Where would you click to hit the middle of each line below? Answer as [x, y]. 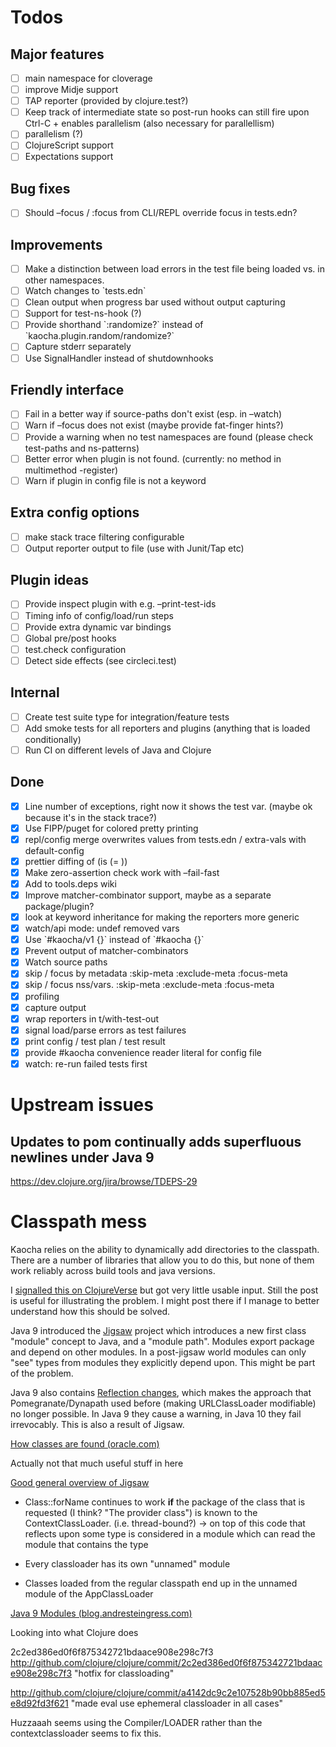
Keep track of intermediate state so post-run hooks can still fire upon [167, 112]
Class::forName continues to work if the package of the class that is [165, 1502]
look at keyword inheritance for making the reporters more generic [162, 917]
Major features [57, 54]
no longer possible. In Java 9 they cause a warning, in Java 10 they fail [156, 1413]
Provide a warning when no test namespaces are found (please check [169, 437]
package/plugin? [59, 907]
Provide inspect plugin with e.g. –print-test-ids [120, 604]
